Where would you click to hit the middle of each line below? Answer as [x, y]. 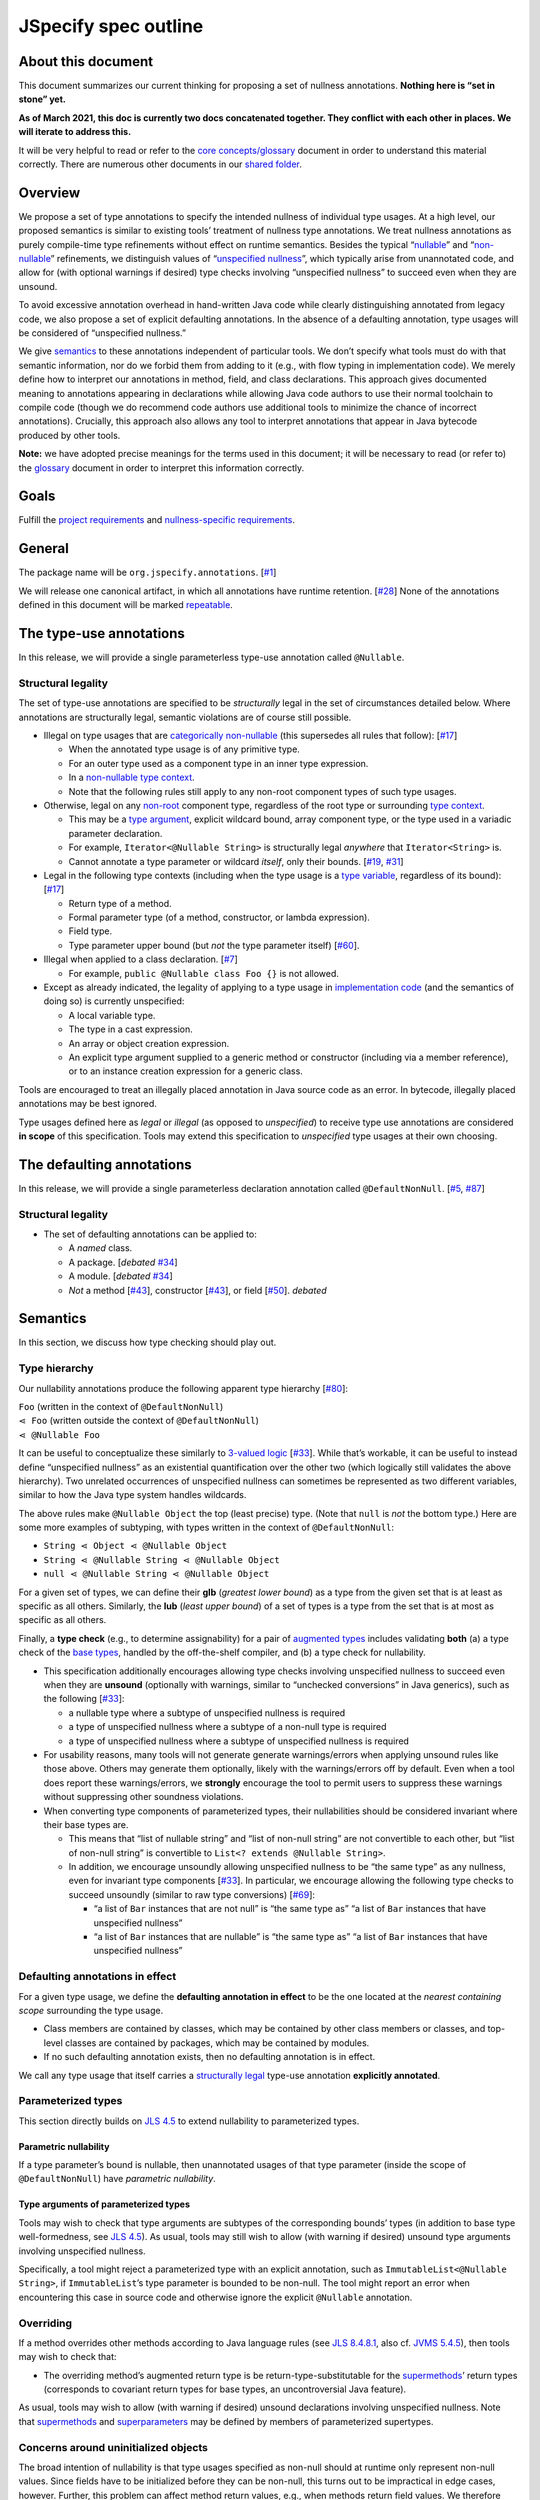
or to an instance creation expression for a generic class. [186, 1071]
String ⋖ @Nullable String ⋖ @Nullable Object [161, 1559]
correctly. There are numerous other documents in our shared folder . [160, 164]
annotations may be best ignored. [87, 1104]
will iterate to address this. [75, 132]
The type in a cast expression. [131, 1029]
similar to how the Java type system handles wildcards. [132, 1495]
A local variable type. [112, 1015]
